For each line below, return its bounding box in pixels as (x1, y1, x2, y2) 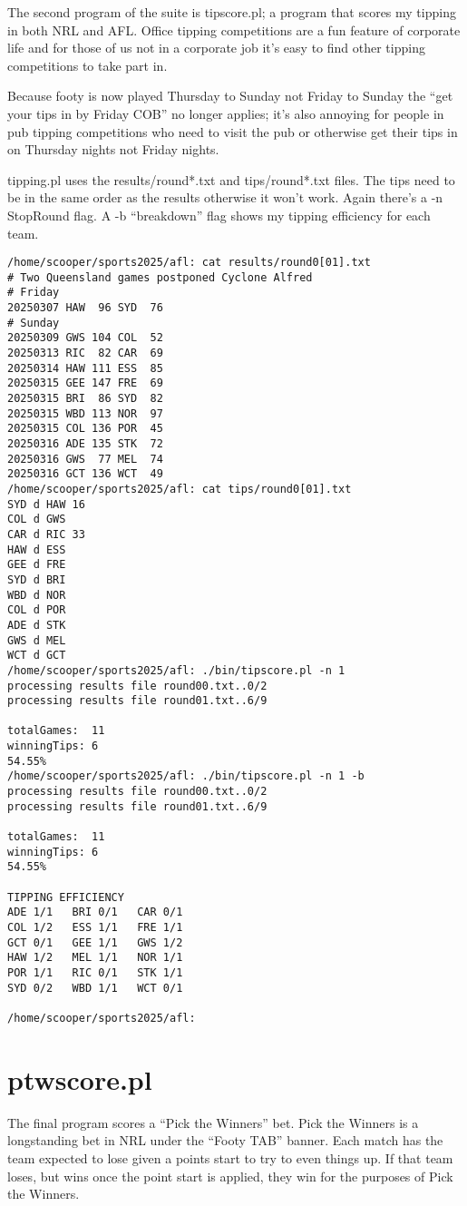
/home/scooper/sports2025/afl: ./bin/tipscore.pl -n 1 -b (7, 770, 365, 783)
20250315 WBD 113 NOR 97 (7, 407, 163, 420)
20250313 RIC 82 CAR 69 (7, 347, 163, 360)
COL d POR (7, 603, 66, 617)
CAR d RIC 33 (7, 527, 85, 541)
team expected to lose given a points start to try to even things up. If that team (7, 1148, 453, 1167)
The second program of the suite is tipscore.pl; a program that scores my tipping (7, 3, 456, 21)
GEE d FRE (7, 558, 66, 572)
